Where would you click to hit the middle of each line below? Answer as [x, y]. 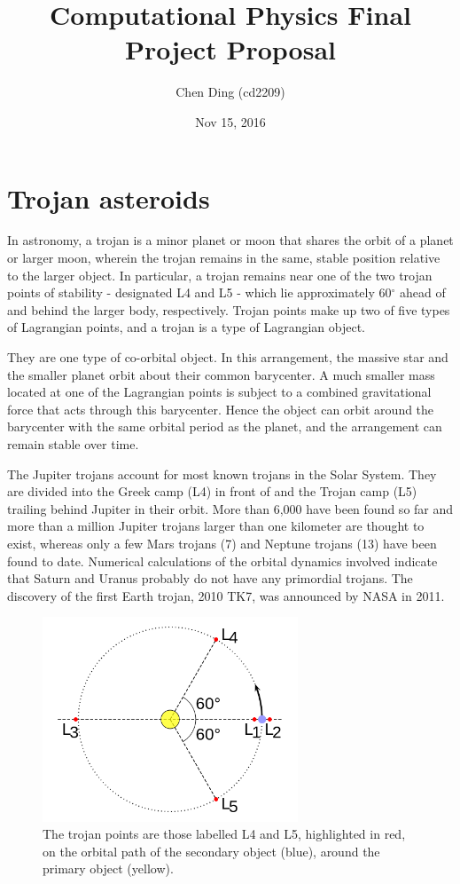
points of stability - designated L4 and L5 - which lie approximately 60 [199, 292]
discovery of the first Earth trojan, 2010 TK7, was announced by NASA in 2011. [226, 595]
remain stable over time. [73, 443]
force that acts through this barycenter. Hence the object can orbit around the [221, 409]
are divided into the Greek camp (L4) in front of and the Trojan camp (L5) [212, 491]
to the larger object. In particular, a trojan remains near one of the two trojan [220, 275]
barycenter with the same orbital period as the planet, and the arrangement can [225, 426]
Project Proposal [230, 49]
